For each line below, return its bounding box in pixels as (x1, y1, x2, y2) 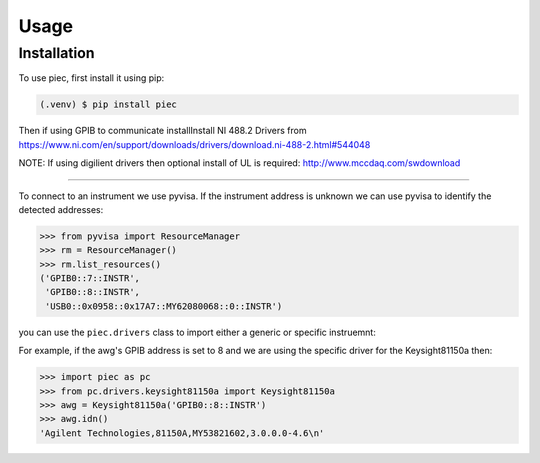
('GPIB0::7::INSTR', (39, 273, 140, 284)
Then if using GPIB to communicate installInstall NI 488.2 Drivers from (18, 125, 307, 137)
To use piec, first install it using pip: (18, 72, 165, 84)
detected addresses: (18, 203, 104, 215)
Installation (18, 44, 95, 62)
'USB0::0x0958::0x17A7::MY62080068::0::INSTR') (45, 300, 283, 312)
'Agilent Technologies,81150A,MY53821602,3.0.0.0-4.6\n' (39, 427, 325, 439)
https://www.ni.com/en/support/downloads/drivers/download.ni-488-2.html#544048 (18, 138, 371, 150)
